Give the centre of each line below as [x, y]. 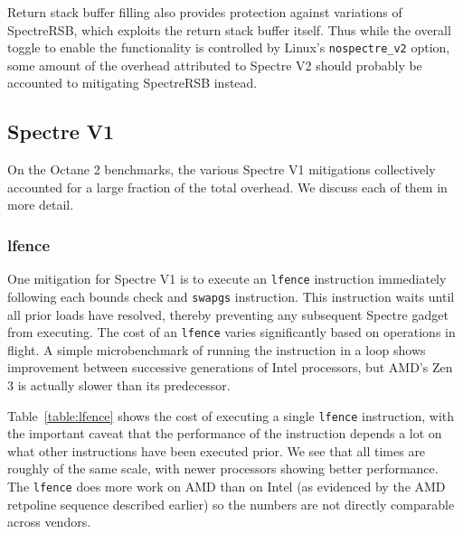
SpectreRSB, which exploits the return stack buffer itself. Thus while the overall [229, 29]
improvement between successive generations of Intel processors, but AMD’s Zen [230, 367]
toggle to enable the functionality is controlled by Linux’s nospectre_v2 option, [229, 47]
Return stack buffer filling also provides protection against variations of [205, 12]
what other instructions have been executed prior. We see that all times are [217, 450]
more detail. [41, 205]
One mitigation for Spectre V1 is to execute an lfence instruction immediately [227, 279]
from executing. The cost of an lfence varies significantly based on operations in [231, 332]
